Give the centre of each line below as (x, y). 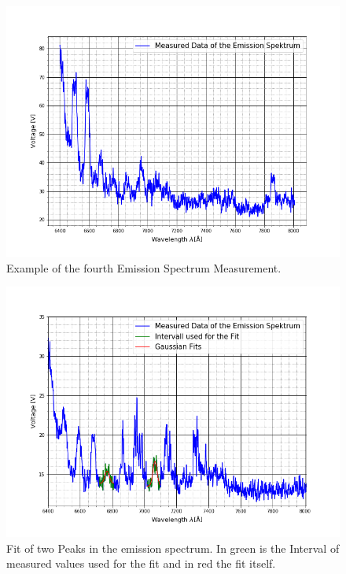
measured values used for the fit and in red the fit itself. (141, 563)
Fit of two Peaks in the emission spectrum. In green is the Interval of (173, 548)
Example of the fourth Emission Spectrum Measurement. (144, 267)
